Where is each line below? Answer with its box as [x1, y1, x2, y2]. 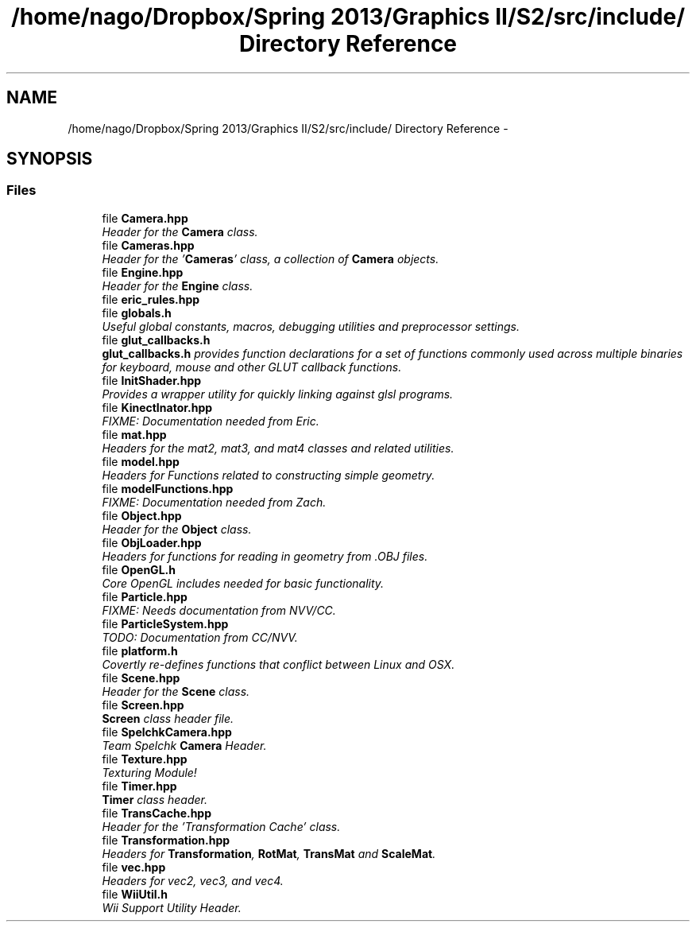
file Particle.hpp [102, 589, 188, 604]
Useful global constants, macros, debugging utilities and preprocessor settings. [102, 319, 520, 333]
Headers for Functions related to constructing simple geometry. [102, 468, 435, 482]
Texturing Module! [102, 765, 197, 779]
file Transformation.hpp [102, 833, 230, 847]
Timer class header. [102, 792, 207, 806]
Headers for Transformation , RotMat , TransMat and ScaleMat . [102, 846, 436, 860]
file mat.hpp [102, 427, 167, 441]
